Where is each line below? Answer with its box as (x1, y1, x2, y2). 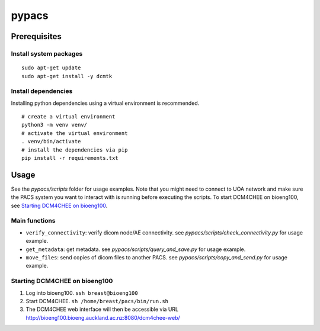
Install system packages (11, 49, 83, 57)
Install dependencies (11, 87, 73, 95)
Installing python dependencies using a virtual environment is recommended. (11, 99, 200, 107)
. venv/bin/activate (21, 138, 81, 145)
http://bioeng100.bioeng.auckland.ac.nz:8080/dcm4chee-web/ (25, 314, 180, 321)
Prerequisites (11, 31, 62, 41)
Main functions (11, 217, 56, 225)
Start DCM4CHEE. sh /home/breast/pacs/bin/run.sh (25, 297, 169, 304)
